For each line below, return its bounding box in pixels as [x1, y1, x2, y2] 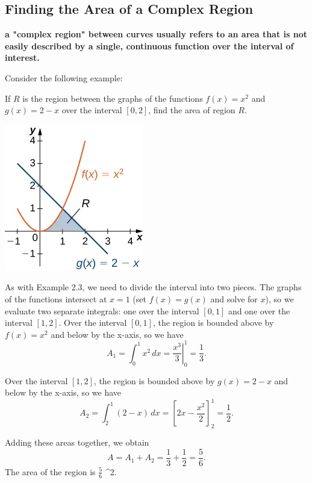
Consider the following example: [5, 71, 123, 84]
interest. [5, 51, 40, 64]
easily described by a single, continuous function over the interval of [5, 39, 294, 52]
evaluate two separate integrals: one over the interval [5, 304, 199, 317]
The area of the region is [5, 465, 96, 478]
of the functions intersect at [5, 292, 107, 305]
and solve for [210, 292, 258, 305]
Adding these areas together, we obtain [5, 436, 149, 449]
